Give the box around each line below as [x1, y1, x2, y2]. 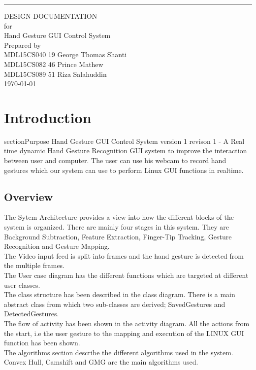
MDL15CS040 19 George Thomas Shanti [4, 49, 127, 60]
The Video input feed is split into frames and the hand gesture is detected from [4, 250, 244, 261]
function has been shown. [4, 337, 80, 348]
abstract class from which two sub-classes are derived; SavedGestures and [4, 299, 225, 309]
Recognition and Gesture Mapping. [4, 241, 110, 251]
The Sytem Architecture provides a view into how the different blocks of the [4, 212, 234, 222]
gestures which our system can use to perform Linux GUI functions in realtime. [4, 165, 244, 175]
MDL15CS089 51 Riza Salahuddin [4, 68, 107, 79]
